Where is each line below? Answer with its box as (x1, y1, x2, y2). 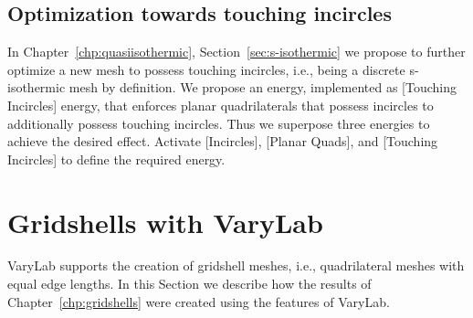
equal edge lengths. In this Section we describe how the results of (7, 274, 372, 293)
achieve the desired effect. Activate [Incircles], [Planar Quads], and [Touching (7, 132, 438, 151)
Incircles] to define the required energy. (7, 149, 226, 168)
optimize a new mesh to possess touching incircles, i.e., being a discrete (7, 59, 405, 79)
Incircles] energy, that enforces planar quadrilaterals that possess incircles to (7, 95, 434, 114)
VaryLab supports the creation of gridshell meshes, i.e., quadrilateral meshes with (7, 256, 465, 275)
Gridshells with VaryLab (7, 203, 323, 240)
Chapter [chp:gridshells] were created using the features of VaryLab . (7, 291, 390, 311)
